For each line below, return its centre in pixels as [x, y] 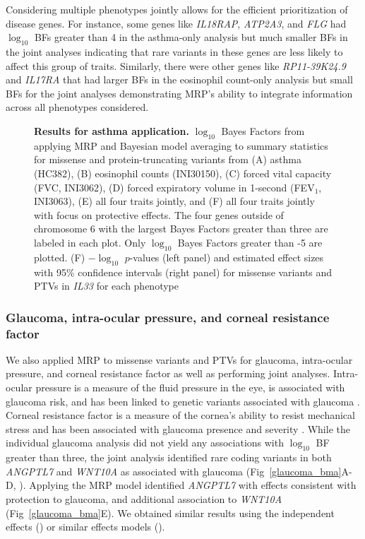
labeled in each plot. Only [90, 242]
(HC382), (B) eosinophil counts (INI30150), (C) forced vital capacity [183, 173]
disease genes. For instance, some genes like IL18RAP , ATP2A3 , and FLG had [176, 23]
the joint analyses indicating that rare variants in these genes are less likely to [174, 51]
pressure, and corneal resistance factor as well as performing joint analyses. [168, 373]
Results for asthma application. [112, 130]
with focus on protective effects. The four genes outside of [159, 214]
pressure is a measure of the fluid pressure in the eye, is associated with [190, 387]
